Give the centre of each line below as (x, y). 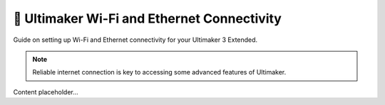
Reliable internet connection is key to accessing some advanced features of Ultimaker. (159, 72)
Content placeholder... (46, 92)
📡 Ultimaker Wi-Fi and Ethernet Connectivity (147, 18)
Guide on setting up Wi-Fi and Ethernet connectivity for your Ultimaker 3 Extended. (135, 40)
